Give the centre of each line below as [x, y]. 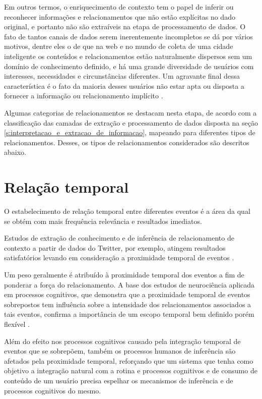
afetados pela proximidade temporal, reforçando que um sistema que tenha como [129, 360]
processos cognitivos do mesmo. [53, 390]
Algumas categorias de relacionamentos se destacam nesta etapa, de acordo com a [130, 112]
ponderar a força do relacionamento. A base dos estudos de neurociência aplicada [129, 284]
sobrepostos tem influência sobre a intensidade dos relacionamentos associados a [128, 304]
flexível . [17, 324]
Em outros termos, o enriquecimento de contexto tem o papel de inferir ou [119, 7]
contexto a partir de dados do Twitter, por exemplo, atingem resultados [115, 247]
